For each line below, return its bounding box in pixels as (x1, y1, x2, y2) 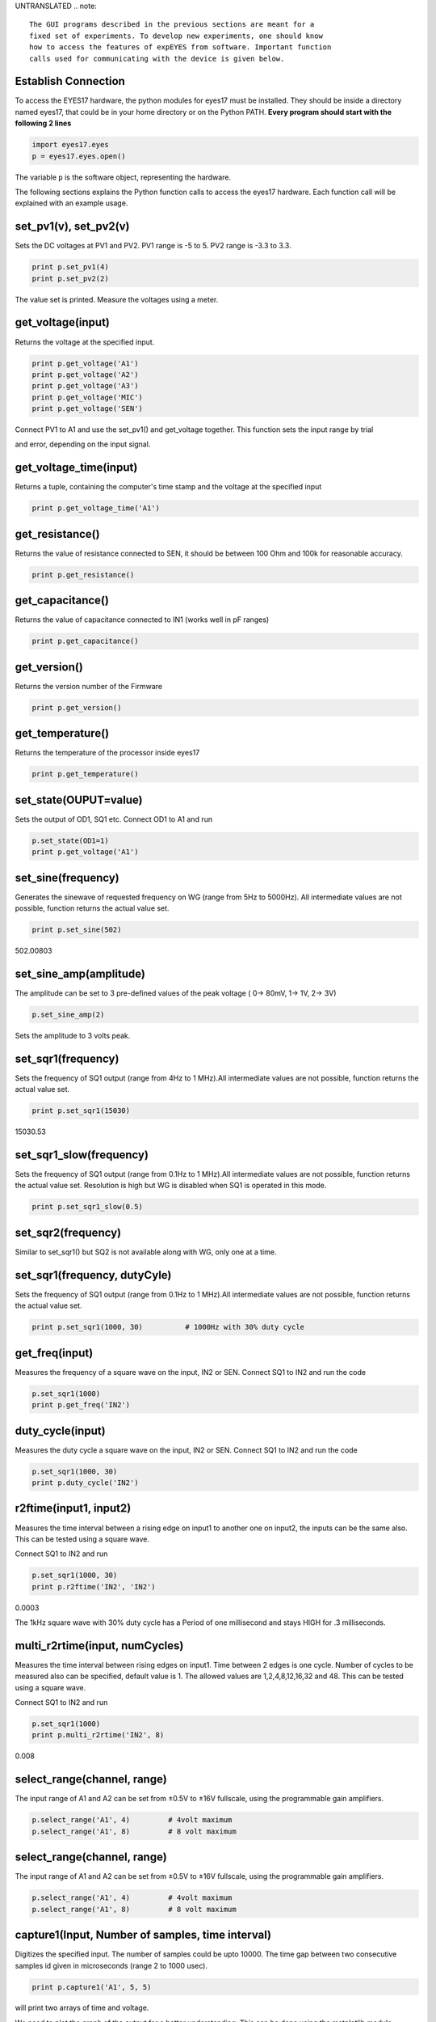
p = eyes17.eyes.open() (31, 151, 127, 161)
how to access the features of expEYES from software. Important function (29, 43, 332, 52)
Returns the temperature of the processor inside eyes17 (15, 748, 200, 758)
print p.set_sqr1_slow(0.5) (31, 1202, 143, 1212)
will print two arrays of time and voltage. (15, 2003, 149, 2013)
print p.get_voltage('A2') (31, 370, 139, 379)
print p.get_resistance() (31, 570, 135, 579)
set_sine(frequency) (15, 870, 120, 885)
